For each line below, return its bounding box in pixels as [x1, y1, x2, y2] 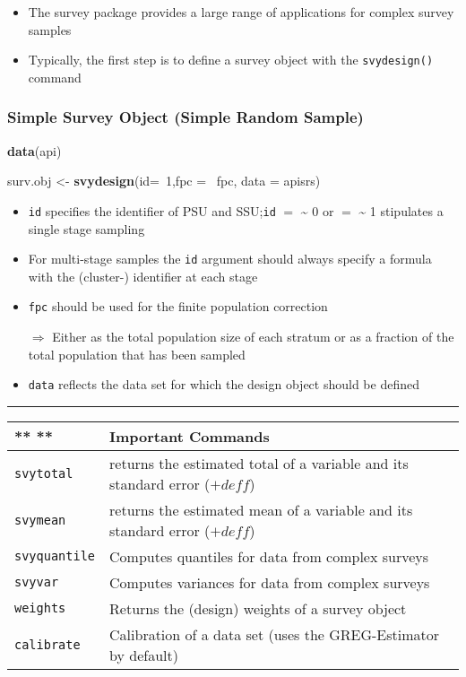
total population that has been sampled [28, 344, 246, 363]
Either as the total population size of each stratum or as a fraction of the [52, 327, 454, 345]
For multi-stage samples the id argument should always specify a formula [28, 249, 432, 268]
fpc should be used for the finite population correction [28, 297, 328, 316]
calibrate [14, 637, 81, 652]
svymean [14, 512, 66, 527]
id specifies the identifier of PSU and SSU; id [28, 201, 276, 220]
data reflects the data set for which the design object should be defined [28, 375, 419, 394]
